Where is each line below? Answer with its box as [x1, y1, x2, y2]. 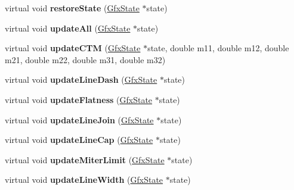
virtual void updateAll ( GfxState [5, 21, 131, 34]
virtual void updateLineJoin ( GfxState [5, 113, 154, 126]
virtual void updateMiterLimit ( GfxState [5, 153, 165, 166]
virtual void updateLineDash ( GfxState [5, 73, 157, 86]
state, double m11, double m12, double [147, 42, 289, 54]
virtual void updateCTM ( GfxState [5, 42, 141, 54]
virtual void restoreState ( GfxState [5, 2, 140, 14]
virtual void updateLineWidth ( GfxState [5, 173, 163, 186]
